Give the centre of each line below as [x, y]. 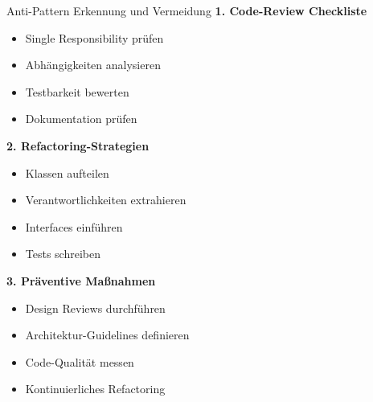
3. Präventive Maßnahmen [81, 280]
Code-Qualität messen [80, 361]
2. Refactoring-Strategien [78, 145]
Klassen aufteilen [67, 172]
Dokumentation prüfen [81, 119]
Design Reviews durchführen [95, 308]
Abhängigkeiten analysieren [93, 65]
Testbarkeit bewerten [77, 91]
